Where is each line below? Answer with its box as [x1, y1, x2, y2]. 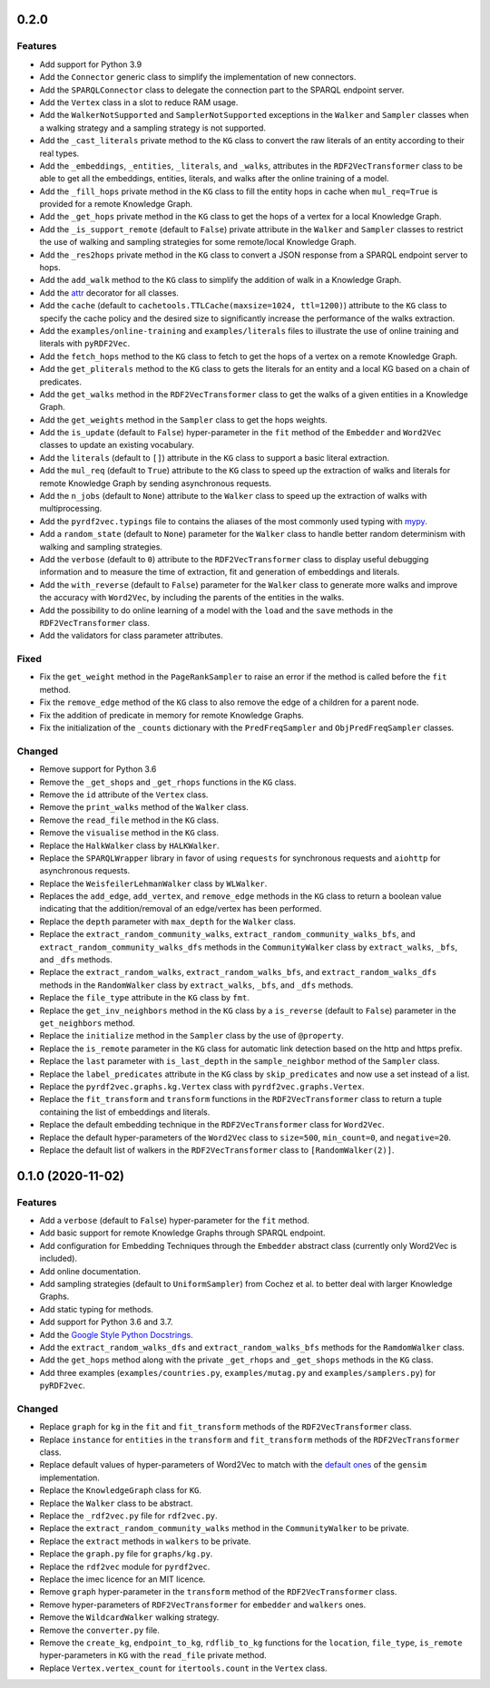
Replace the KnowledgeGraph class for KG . [39, 1485, 202, 1496]
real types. [39, 148, 80, 159]
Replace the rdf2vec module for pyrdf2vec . [39, 1561, 211, 1572]
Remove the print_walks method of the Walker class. [39, 802, 249, 813]
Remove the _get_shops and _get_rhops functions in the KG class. [39, 776, 297, 787]
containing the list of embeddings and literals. [39, 1107, 211, 1117]
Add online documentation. [39, 1265, 141, 1276]
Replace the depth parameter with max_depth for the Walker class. [39, 916, 297, 927]
